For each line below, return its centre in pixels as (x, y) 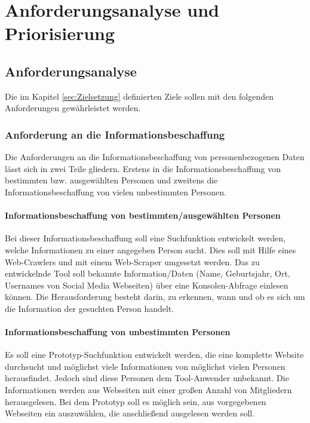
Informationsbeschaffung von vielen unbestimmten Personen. (116, 191)
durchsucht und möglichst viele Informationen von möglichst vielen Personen (145, 366)
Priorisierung (60, 33)
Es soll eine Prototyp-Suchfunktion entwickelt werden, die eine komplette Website (154, 355)
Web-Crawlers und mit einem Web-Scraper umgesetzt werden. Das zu (132, 261)
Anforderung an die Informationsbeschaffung (115, 134)
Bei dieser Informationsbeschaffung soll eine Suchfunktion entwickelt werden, (145, 238)
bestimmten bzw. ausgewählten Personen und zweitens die (111, 180)
